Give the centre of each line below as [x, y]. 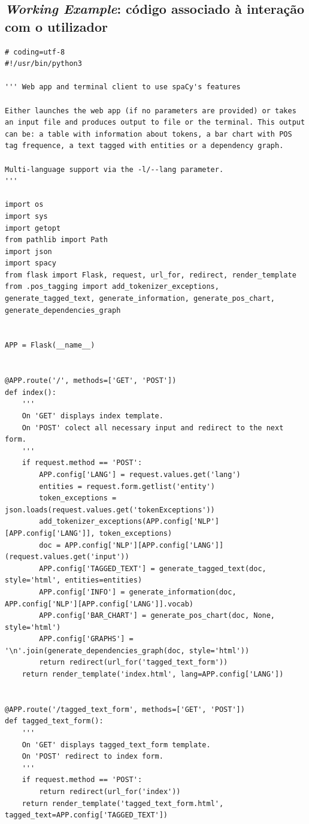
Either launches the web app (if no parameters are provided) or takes [151, 111]
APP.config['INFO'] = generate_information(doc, [138, 592]
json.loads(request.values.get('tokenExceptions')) [110, 510]
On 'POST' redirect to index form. [93, 757]
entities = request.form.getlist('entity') [127, 486]
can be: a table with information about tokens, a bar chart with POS [149, 134]
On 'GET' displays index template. [93, 416]
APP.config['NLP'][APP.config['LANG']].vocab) [99, 604]
